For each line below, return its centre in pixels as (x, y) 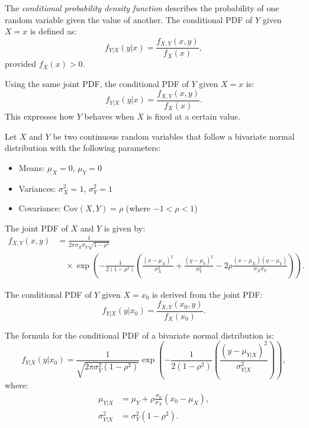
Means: (32, 167)
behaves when (109, 116)
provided (20, 64)
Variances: (37, 188)
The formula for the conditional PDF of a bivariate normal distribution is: (139, 335)
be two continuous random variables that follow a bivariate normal (174, 136)
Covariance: (40, 208)
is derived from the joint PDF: (207, 294)
